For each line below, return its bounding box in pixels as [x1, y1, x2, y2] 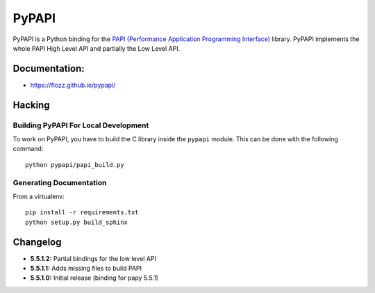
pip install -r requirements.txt [25, 209, 139, 216]
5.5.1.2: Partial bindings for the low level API [30, 254, 156, 262]
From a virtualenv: [12, 192, 65, 200]
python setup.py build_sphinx [25, 218, 128, 226]
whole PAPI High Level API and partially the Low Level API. [12, 44, 181, 52]
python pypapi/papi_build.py [25, 161, 124, 168]
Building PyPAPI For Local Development [12, 120, 149, 130]
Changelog [12, 236, 62, 248]
